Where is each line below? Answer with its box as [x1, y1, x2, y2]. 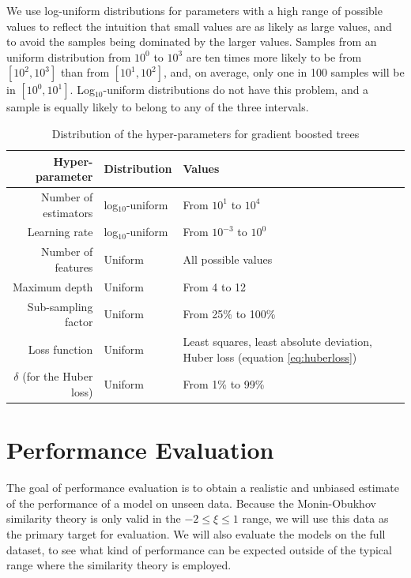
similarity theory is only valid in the [6, 510, 181, 527]
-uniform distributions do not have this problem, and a [103, 81, 369, 98]
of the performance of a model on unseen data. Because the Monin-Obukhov [6, 494, 376, 511]
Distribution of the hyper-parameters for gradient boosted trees [51, 125, 360, 141]
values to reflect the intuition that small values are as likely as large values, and [6, 17, 392, 34]
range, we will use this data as [242, 510, 389, 527]
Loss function [28, 340, 93, 357]
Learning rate [27, 223, 93, 240]
